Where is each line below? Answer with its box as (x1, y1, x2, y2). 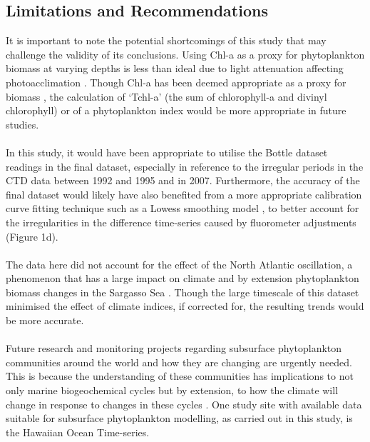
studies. (6, 116, 39, 131)
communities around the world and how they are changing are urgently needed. (6, 354, 353, 369)
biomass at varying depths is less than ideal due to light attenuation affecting (6, 61, 344, 76)
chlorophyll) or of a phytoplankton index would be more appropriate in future (6, 103, 346, 118)
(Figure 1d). (6, 228, 58, 243)
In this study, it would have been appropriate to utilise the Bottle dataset (6, 144, 328, 159)
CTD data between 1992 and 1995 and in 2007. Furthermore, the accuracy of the (6, 173, 360, 188)
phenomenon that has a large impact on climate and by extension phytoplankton (6, 271, 359, 286)
